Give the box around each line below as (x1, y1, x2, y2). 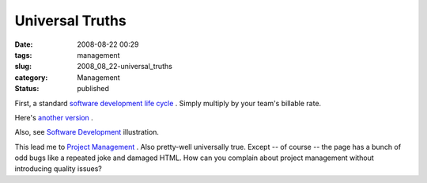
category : (14, 72, 48, 82)
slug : (14, 62, 32, 71)
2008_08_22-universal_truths (77, 62, 173, 71)
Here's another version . (14, 112, 94, 122)
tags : (14, 50, 32, 59)
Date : (14, 40, 33, 49)
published (77, 84, 110, 93)
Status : (14, 84, 40, 93)
